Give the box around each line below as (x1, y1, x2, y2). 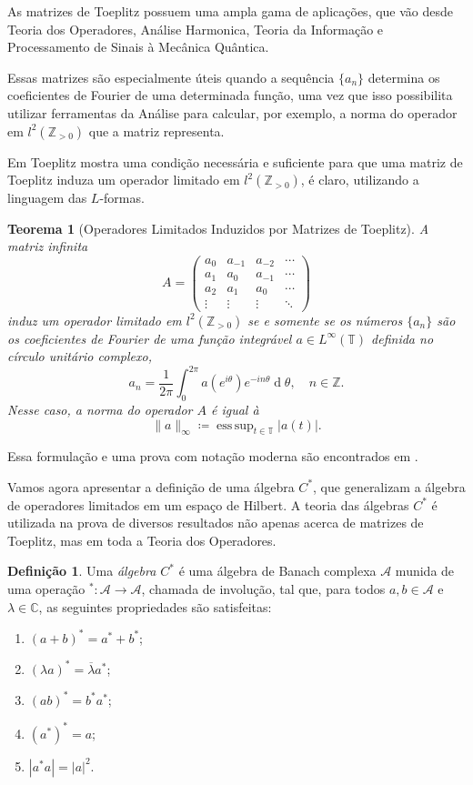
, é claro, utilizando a (300, 170, 419, 189)
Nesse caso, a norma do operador (7, 399, 193, 418)
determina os (367, 67, 440, 86)
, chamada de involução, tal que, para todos (141, 579, 386, 598)
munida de (395, 561, 455, 580)
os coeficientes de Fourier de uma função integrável (7, 328, 292, 347)
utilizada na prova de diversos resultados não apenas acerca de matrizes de (7, 513, 424, 532)
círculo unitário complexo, (7, 347, 152, 366)
